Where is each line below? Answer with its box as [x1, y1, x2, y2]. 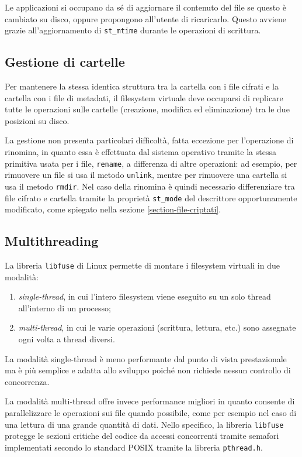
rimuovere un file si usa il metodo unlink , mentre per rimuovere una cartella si [5, 169, 287, 181]
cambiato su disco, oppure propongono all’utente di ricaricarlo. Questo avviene [5, 12, 286, 25]
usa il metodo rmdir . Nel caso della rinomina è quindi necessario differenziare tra [5, 180, 295, 192]
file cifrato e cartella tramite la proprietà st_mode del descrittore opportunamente [5, 191, 297, 204]
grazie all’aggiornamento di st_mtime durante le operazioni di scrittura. [5, 24, 261, 36]
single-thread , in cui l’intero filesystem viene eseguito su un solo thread [18, 290, 271, 303]
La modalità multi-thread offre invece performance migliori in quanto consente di [5, 395, 295, 407]
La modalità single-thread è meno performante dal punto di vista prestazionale [5, 352, 287, 365]
